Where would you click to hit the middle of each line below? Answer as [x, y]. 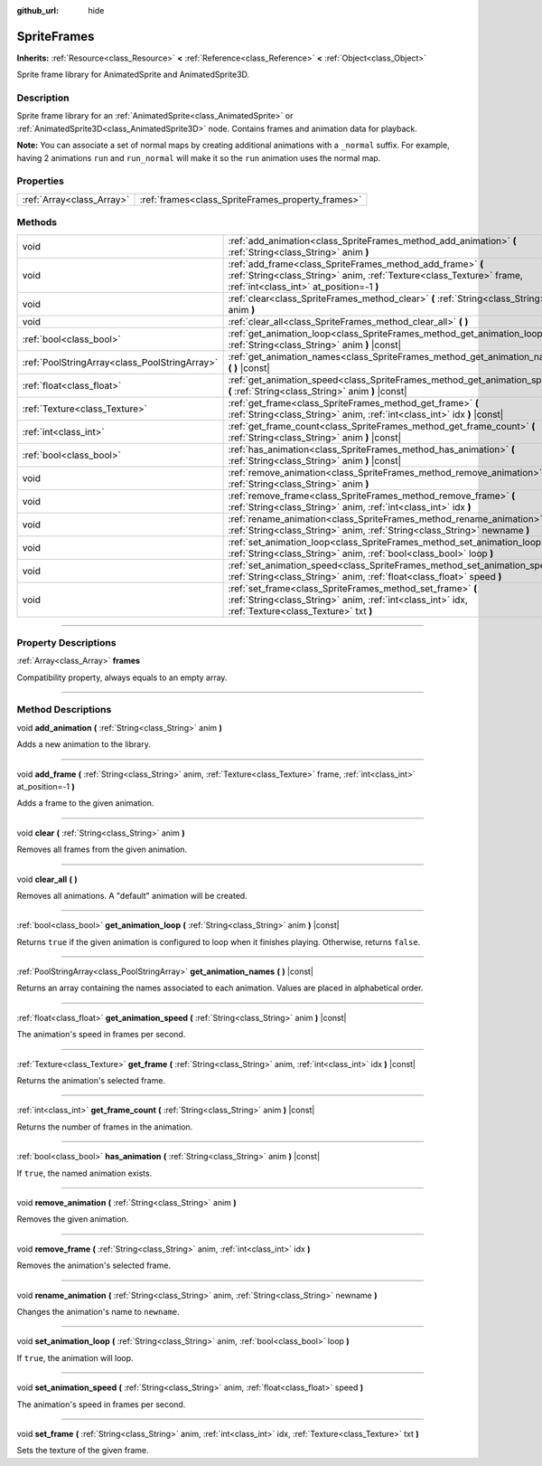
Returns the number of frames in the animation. [105, 1127]
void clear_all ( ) [47, 879]
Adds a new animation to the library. [84, 744]
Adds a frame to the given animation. [85, 803]
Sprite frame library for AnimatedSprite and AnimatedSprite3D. [133, 75]
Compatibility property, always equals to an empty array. [122, 677]
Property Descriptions [66, 642]
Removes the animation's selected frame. [94, 1265]
